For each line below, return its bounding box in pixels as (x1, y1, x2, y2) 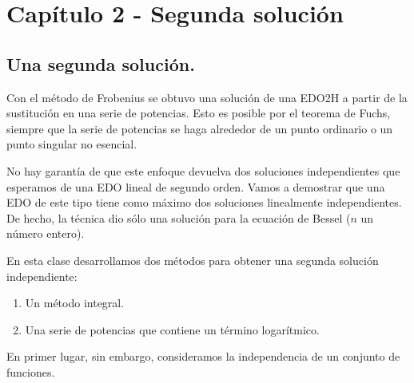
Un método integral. (25, 294, 125, 311)
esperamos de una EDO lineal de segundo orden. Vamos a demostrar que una (6, 178, 385, 195)
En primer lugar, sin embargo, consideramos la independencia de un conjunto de (6, 348, 400, 365)
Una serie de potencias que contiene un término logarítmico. (25, 321, 320, 338)
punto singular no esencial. (6, 136, 137, 152)
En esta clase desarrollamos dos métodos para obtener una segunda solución (6, 251, 379, 268)
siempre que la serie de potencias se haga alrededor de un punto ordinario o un (6, 120, 393, 136)
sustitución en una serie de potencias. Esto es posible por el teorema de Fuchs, (6, 105, 391, 121)
